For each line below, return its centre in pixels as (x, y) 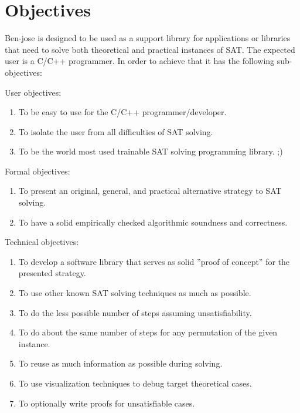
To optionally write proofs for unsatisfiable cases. (107, 403)
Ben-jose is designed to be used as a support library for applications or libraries (148, 38)
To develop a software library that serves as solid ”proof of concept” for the (154, 261)
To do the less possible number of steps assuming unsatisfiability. (135, 312)
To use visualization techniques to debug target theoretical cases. (135, 383)
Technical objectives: (42, 242)
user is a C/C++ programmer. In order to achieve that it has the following (140, 61)
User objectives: (33, 92)
